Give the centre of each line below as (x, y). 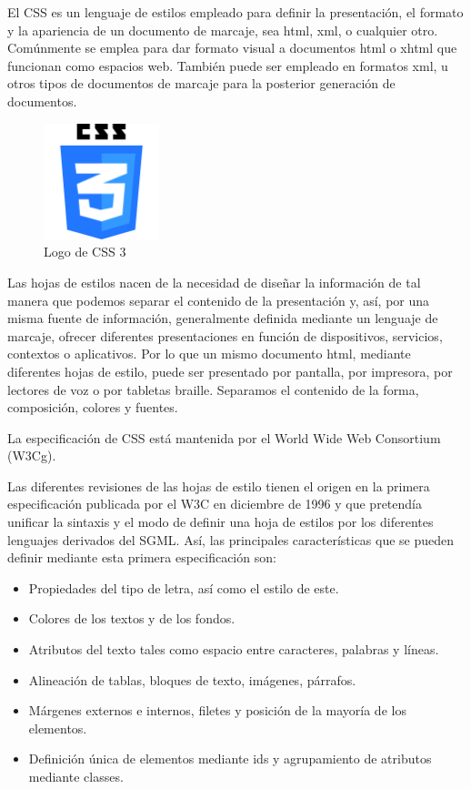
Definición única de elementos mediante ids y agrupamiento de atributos (230, 759)
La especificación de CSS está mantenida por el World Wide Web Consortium (224, 437)
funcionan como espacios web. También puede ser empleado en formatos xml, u (228, 65)
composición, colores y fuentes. (93, 407)
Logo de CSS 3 (85, 252)
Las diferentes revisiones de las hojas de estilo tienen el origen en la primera (219, 486)
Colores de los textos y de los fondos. (132, 618)
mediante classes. (76, 776)
